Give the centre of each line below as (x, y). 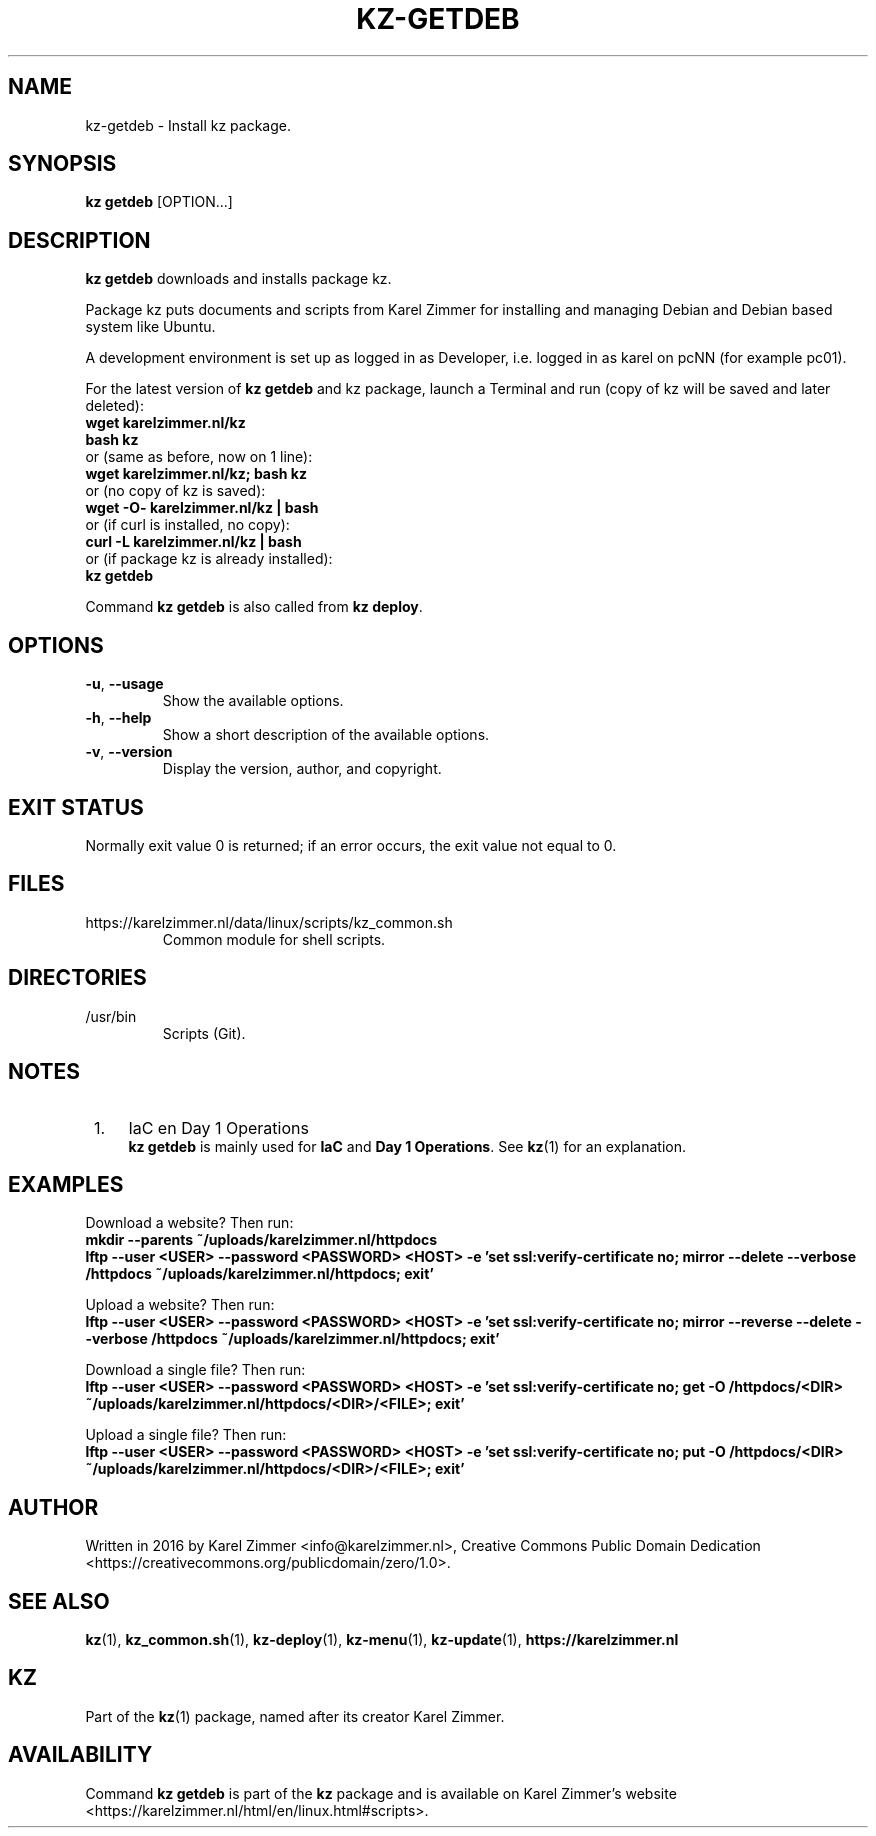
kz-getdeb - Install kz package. (188, 125)
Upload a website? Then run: (180, 1305)
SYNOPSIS (62, 164)
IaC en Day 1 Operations (218, 1127)
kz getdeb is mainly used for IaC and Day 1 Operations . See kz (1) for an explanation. (407, 1146)
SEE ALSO (59, 1601)
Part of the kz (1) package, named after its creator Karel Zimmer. (295, 1716)
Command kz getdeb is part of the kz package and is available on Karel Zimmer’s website (381, 1793)
